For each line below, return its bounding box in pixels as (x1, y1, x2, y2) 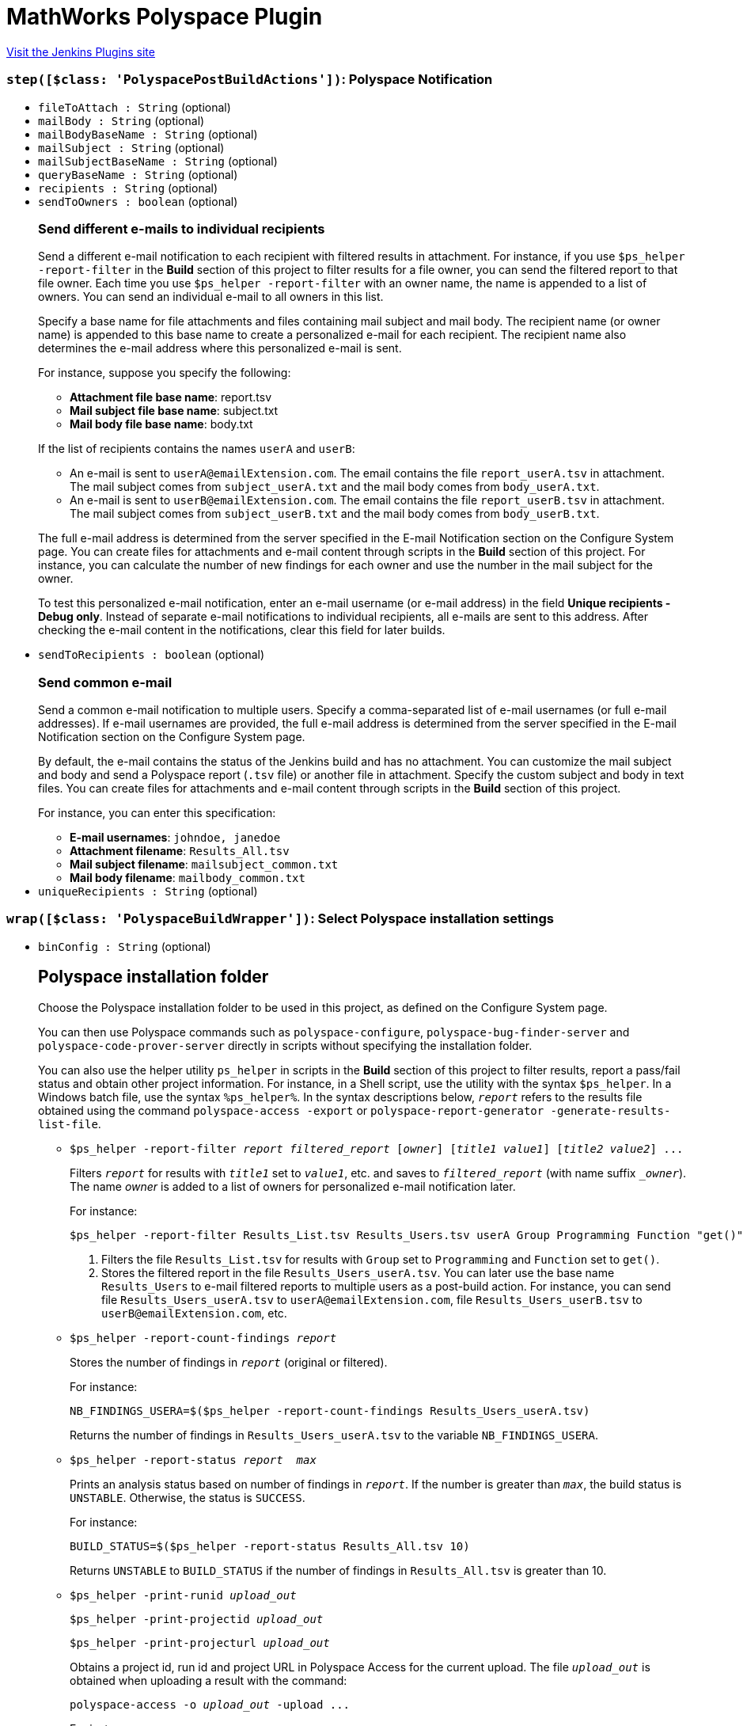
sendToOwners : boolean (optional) (38, 194, 238, 208)
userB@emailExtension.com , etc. (101, 1306, 287, 1320)
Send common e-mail (38, 674, 173, 690)
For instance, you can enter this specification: (38, 806, 276, 819)
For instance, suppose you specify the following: (38, 366, 291, 380)
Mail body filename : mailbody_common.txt (70, 871, 305, 884)
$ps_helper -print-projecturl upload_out (70, 1636, 330, 1649)
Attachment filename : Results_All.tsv (70, 844, 290, 857)
